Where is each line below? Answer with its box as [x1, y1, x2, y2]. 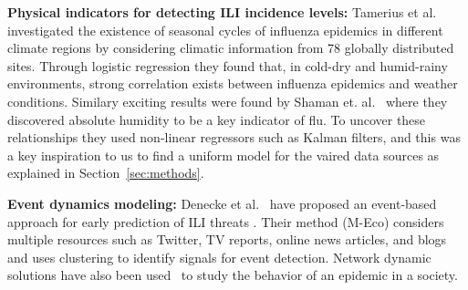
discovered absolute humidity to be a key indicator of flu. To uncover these [7, 109, 426, 129]
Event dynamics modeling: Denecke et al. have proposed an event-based [7, 193, 437, 212]
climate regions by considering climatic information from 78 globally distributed [7, 38, 454, 57]
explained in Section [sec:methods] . [7, 163, 204, 182]
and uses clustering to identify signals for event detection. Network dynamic [7, 247, 432, 266]
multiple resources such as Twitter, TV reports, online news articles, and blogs [7, 230, 447, 249]
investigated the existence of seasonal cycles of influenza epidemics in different [7, 20, 443, 39]
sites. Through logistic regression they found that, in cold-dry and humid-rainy [7, 56, 448, 75]
